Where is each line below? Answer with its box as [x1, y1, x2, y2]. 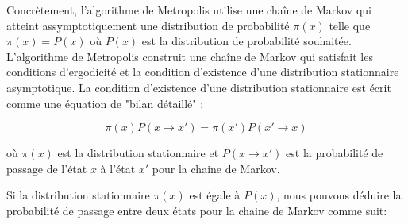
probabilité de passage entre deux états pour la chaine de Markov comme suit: [6, 202, 387, 218]
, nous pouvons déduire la [276, 187, 402, 203]
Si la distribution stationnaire [6, 187, 150, 203]
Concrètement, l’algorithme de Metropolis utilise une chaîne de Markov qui [6, 2, 371, 17]
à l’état [100, 160, 136, 176]
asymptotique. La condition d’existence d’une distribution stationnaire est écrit [6, 79, 391, 95]
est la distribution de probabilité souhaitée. [141, 33, 352, 49]
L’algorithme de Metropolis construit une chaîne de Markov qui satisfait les [6, 48, 373, 64]
